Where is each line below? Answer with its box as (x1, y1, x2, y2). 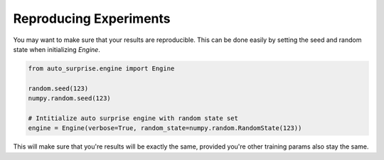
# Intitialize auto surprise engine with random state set (28, 114, 238, 122)
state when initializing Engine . (13, 45, 101, 53)
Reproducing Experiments (13, 11, 171, 26)
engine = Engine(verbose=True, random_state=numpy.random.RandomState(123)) (28, 124, 302, 132)
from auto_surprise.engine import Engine (28, 64, 175, 73)
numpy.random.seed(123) (28, 95, 112, 102)
